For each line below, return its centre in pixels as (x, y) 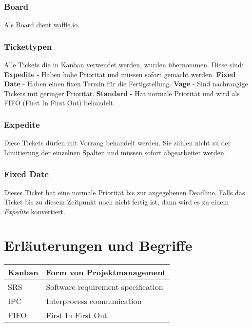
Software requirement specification (105, 286)
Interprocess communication (94, 301)
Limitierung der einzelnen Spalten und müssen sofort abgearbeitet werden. (115, 152)
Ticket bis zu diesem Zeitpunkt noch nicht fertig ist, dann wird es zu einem (116, 202)
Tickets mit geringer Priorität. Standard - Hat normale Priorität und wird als (122, 93)
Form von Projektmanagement (106, 272)
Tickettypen (28, 46)
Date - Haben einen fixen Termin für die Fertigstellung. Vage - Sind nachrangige (126, 84)
